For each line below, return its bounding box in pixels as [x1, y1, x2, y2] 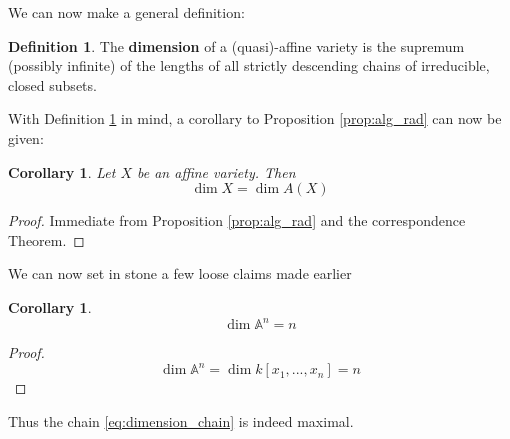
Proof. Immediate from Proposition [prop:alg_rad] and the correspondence [8, 210, 466, 231]
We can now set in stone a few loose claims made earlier [8, 263, 352, 284]
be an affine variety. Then [137, 161, 296, 182]
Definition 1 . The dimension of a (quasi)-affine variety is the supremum [8, 35, 465, 56]
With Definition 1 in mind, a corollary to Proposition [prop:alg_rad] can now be [8, 108, 502, 129]
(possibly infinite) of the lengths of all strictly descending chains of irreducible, [8, 55, 490, 76]
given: [8, 127, 44, 148]
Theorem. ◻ [8, 229, 85, 250]
